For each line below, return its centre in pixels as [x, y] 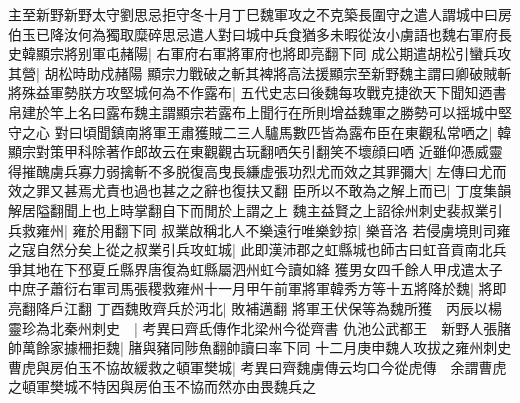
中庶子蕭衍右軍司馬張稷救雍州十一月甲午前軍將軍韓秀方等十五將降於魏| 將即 [257, 288]
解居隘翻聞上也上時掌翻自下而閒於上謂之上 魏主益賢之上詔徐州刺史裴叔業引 [255, 209]
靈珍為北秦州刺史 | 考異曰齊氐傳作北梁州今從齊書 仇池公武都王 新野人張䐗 [260, 327]
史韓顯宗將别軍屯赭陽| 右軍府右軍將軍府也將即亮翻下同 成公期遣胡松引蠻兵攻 [260, 53]
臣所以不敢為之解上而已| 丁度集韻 [402, 190]
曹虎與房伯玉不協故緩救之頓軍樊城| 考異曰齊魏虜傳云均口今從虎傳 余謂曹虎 [257, 366]
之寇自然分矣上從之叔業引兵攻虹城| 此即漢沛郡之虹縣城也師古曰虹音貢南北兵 [257, 249]
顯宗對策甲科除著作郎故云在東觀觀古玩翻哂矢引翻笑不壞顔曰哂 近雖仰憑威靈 [255, 151]
